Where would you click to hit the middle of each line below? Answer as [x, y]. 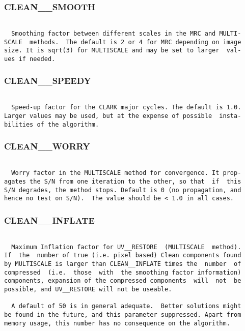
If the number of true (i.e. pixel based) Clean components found [123, 255]
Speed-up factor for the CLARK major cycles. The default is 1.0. [126, 108]
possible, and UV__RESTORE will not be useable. [88, 289]
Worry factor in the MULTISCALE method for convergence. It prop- [126, 173]
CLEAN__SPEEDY [48, 81]
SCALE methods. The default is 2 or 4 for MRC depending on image [123, 42]
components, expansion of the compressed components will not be [123, 281]
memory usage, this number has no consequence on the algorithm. [117, 323]
